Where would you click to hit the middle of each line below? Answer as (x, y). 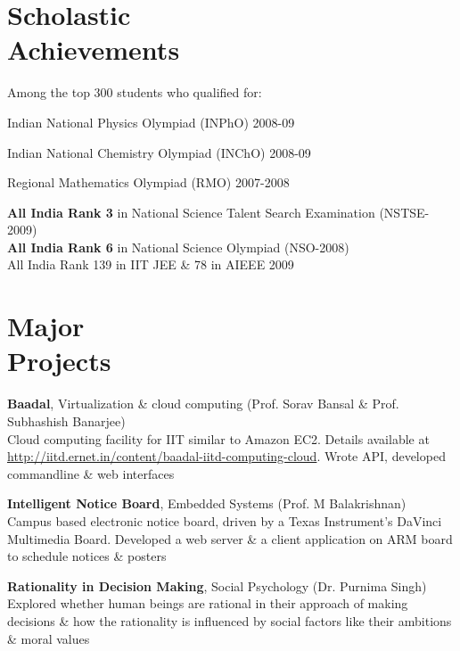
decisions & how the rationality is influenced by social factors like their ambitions (230, 620)
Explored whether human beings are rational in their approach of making (208, 603)
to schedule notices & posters (87, 556)
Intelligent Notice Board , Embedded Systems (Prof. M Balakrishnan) (207, 503)
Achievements (94, 49)
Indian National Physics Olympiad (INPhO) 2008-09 (151, 122)
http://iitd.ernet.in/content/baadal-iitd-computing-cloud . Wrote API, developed (226, 456)
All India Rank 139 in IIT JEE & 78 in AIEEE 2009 (151, 264)
